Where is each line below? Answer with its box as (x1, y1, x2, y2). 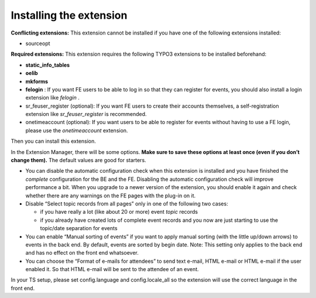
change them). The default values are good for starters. (11, 157, 146, 164)
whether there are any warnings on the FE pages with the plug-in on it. (25, 192, 196, 199)
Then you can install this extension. (11, 138, 97, 145)
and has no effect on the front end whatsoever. (25, 249, 139, 256)
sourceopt (25, 40, 50, 47)
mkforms (25, 78, 49, 85)
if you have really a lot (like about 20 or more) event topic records (40, 208, 198, 215)
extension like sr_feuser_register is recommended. (25, 111, 147, 118)
